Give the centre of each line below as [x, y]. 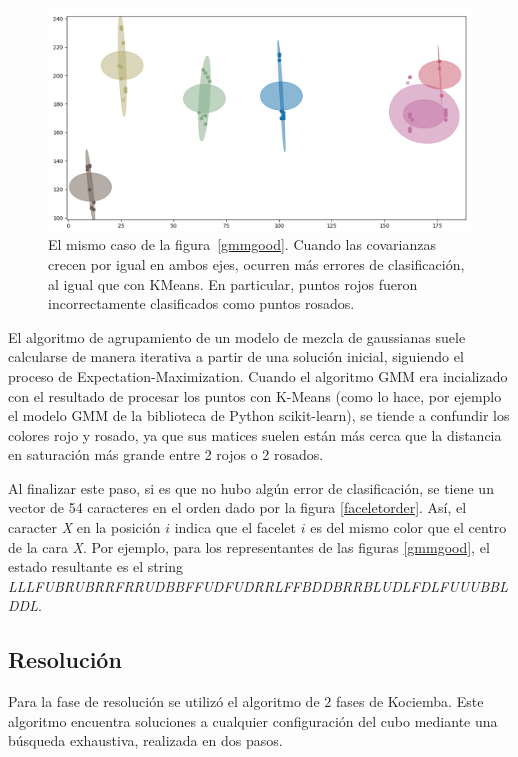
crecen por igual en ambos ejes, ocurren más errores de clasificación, [256, 263]
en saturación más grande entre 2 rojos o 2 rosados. [166, 454]
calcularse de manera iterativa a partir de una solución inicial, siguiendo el [236, 356]
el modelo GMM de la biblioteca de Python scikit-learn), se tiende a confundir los [259, 415]
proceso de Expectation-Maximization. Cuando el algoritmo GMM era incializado [258, 375]
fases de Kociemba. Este [409, 701]
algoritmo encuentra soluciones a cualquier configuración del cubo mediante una [253, 720]
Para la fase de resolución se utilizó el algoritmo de [164, 701]
